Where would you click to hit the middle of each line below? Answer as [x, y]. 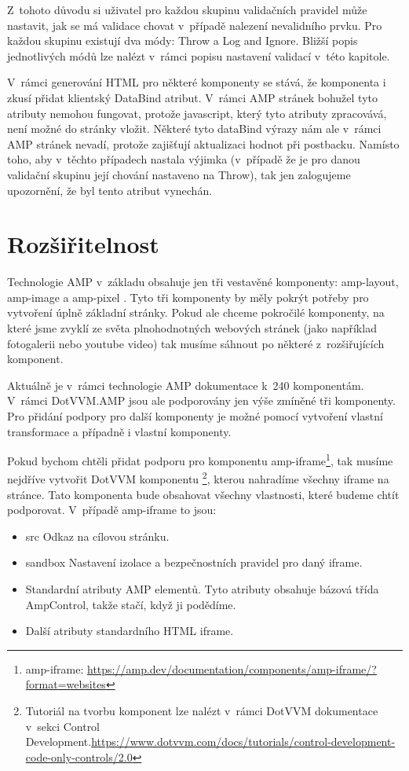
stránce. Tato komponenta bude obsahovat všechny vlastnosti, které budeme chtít [203, 494]
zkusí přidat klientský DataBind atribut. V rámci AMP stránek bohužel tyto [192, 97]
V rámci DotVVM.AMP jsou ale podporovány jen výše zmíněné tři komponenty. [201, 400]
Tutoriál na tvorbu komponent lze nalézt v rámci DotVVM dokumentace [202, 711]
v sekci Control [63, 726]
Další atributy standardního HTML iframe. [130, 631]
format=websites [66, 684]
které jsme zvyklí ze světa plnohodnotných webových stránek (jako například [192, 328]
